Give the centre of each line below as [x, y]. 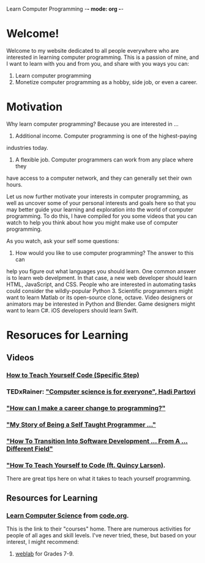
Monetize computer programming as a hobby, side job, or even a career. [106, 82]
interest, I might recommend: [43, 542]
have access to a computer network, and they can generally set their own [99, 178]
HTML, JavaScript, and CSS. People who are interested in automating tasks [101, 284]
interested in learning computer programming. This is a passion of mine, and [103, 57]
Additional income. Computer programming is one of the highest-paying [106, 136]
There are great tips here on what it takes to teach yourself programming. [99, 479]
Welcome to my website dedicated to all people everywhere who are [93, 50]
